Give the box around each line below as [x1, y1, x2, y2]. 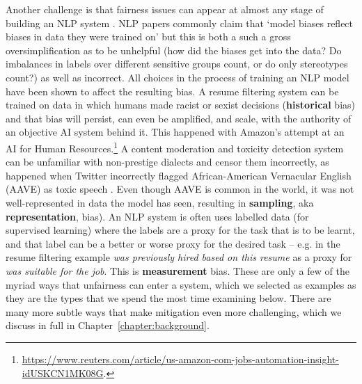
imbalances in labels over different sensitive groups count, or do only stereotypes [6, 56, 348, 71]
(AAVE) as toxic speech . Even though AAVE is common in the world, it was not [6, 182, 354, 196]
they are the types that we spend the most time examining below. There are [6, 291, 331, 305]
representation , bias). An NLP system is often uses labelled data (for [6, 209, 309, 223]
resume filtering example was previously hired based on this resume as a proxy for [6, 250, 352, 264]
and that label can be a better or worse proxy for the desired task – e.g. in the [6, 236, 340, 250]
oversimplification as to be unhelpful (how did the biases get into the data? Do [6, 42, 342, 57]
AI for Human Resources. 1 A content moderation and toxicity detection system [6, 138, 344, 155]
